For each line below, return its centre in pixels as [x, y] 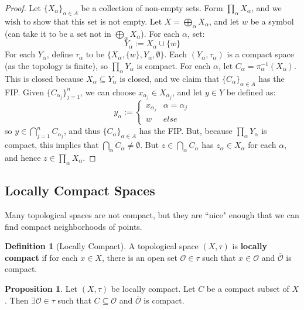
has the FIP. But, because [186, 131]
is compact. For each [174, 65]
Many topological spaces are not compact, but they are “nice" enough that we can [152, 214]
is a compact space [261, 54]
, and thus [82, 131]
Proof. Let [23, 8]
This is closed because [44, 78]
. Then [17, 300]
